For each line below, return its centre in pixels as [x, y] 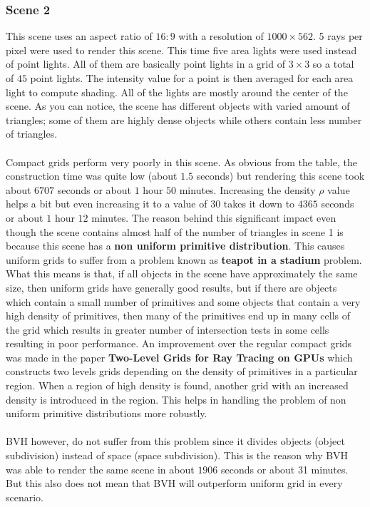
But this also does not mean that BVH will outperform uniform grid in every [174, 483]
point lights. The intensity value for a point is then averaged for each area [192, 78]
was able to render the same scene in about [100, 469]
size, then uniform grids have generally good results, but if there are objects [171, 287]
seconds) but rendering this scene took [281, 176]
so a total [333, 64]
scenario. [25, 497]
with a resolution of [221, 36]
